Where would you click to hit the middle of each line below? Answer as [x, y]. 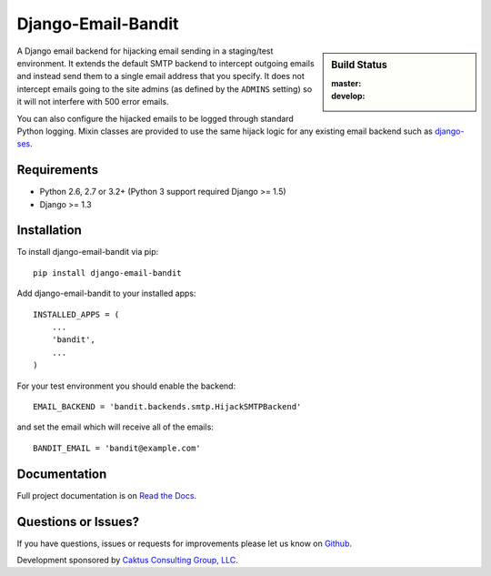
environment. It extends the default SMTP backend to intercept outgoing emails [165, 63]
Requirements [58, 170]
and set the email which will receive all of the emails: [115, 427]
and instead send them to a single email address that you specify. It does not [160, 76]
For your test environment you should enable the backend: [126, 386]
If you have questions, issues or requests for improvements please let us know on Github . [184, 543]
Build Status [360, 65]
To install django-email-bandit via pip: [88, 252]
